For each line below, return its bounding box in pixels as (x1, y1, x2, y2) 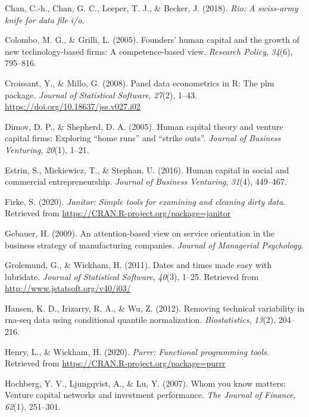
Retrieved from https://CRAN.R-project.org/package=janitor (5, 207, 231, 219)
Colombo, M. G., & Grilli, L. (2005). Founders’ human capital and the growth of (5, 33, 299, 46)
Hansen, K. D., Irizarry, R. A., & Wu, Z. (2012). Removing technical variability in (5, 301, 305, 314)
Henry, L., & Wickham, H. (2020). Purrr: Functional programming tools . (5, 345, 269, 357)
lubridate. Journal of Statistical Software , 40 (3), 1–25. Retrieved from (5, 270, 259, 282)
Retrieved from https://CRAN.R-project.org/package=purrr (5, 357, 226, 369)
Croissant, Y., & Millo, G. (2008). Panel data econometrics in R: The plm (5, 76, 274, 89)
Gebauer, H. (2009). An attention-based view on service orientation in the (5, 226, 275, 239)
